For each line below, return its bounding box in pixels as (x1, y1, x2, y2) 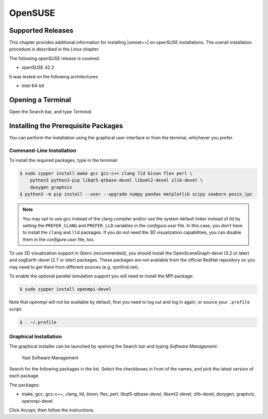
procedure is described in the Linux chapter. (9, 46, 100, 52)
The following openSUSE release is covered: (9, 55, 100, 61)
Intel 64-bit (21, 83, 45, 89)
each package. (9, 373, 40, 379)
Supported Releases (9, 26, 74, 35)
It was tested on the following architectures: (9, 73, 99, 79)
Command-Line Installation (9, 147, 76, 154)
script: (9, 306, 22, 312)
